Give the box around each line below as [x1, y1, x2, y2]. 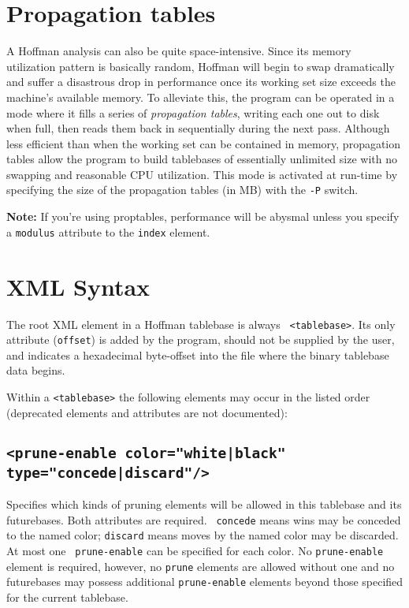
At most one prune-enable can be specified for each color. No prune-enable [6, 542, 384, 558]
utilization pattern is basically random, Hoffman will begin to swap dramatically [6, 58, 395, 74]
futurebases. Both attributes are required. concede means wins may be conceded [6, 511, 401, 528]
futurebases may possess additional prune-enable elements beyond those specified [6, 573, 403, 590]
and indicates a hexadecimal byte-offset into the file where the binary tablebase [6, 346, 389, 363]
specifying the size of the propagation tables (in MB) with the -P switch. [6, 181, 359, 198]
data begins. [6, 362, 65, 379]
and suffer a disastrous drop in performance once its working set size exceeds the [6, 73, 396, 90]
